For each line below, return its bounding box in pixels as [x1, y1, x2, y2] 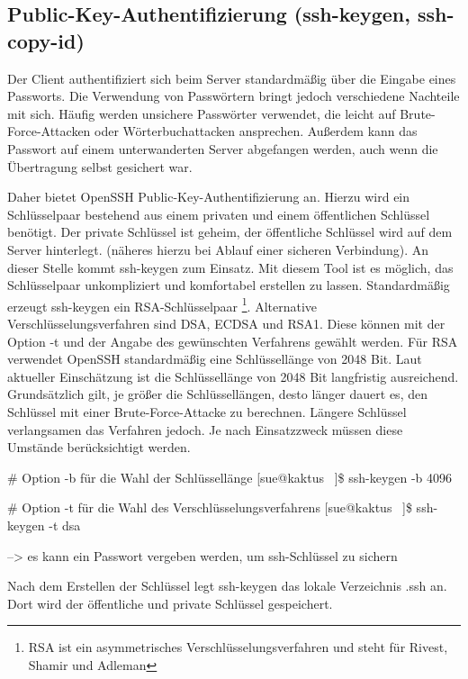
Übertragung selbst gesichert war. [7, 157, 193, 176]
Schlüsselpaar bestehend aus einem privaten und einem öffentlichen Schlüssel [7, 204, 430, 223]
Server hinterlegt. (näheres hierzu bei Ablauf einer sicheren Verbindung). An [7, 240, 428, 258]
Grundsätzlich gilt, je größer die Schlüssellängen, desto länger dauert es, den [7, 385, 427, 403]
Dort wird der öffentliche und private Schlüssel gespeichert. [7, 593, 333, 612]
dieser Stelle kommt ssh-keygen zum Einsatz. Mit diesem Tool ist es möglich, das [7, 258, 454, 276]
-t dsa [49, 515, 81, 534]
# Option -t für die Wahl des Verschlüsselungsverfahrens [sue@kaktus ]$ [7, 498, 412, 517]
